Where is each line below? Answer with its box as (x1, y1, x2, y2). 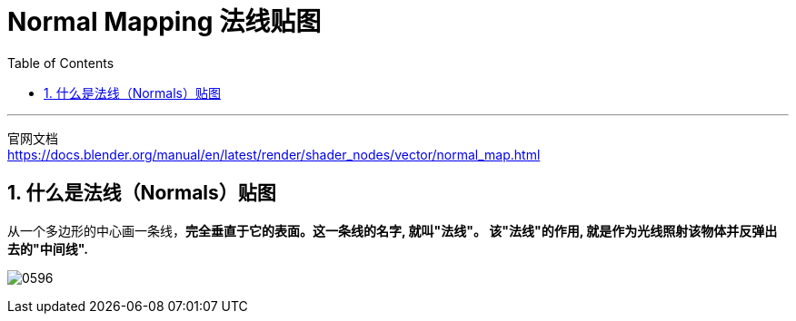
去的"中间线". (7, 240, 88, 257)
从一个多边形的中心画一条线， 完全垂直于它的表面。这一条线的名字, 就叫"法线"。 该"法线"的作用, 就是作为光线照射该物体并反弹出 (7, 222, 778, 238)
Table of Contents (7, 54, 114, 71)
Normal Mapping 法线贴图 (7, 6, 322, 37)
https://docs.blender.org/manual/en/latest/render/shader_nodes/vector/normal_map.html (7, 146, 541, 162)
